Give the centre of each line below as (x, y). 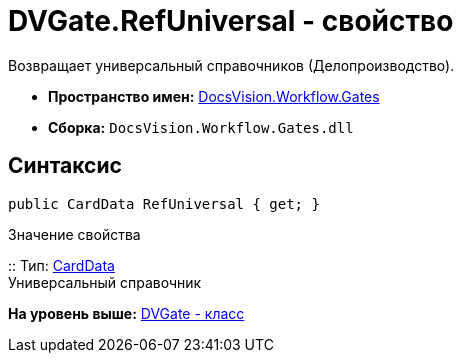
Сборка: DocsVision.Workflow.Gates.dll (201, 127)
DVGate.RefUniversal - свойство (231, 21)
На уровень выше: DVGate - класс (126, 313)
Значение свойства (74, 234)
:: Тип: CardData (61, 265)
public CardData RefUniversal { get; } (164, 203)
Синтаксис (65, 166)
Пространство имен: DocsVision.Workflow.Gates (214, 96)
